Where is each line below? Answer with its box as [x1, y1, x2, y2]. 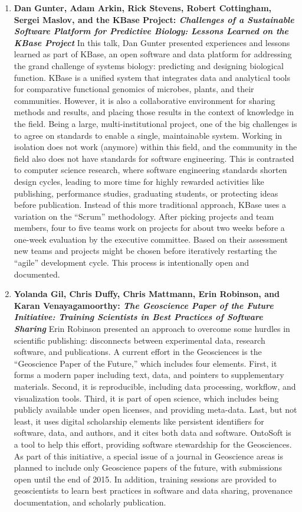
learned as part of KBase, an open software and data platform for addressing [14, 48, 292, 60]
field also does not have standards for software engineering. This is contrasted [14, 152, 294, 164]
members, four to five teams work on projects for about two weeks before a [14, 221, 285, 234]
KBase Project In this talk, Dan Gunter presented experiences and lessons [14, 36, 290, 48]
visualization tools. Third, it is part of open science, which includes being [14, 392, 279, 404]
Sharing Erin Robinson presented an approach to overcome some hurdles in [14, 322, 290, 335]
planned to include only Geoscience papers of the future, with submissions [14, 461, 282, 474]
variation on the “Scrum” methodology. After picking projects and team [14, 210, 274, 222]
